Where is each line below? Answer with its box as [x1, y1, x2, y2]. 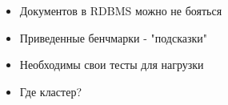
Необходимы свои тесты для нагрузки [19, 56, 204, 73]
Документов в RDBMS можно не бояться [19, 2, 222, 18]
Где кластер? [19, 83, 82, 99]
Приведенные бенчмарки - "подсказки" [19, 29, 208, 46]
